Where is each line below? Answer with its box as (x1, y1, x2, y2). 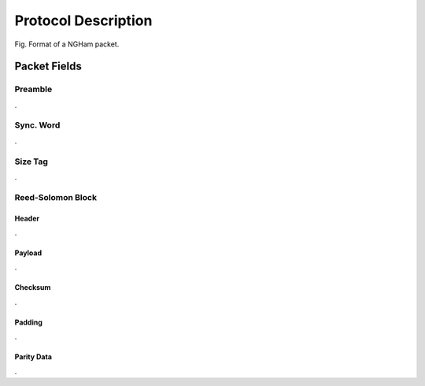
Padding (14, 317, 43, 327)
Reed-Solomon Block (14, 191, 98, 202)
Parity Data (14, 352, 53, 362)
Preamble (14, 84, 53, 95)
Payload (14, 248, 42, 258)
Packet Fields (14, 60, 82, 73)
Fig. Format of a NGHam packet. (14, 39, 120, 49)
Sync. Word (14, 120, 61, 131)
